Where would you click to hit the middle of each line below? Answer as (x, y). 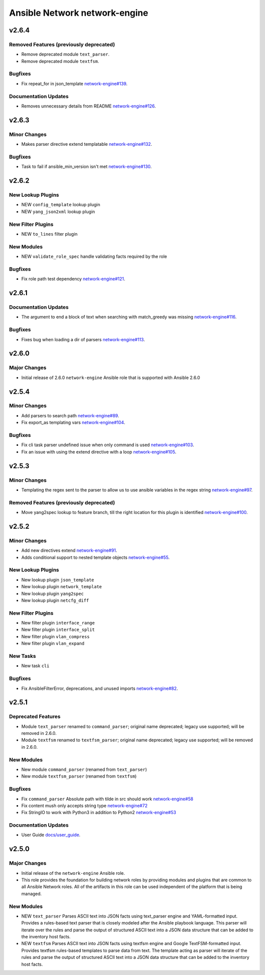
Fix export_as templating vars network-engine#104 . (73, 423)
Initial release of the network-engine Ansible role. (73, 873)
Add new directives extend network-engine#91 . (69, 550)
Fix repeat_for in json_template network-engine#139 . (74, 83)
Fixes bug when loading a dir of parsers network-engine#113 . (83, 339)
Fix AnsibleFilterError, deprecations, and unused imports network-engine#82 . (100, 688)
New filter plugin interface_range (58, 623)
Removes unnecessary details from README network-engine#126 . (89, 106)
